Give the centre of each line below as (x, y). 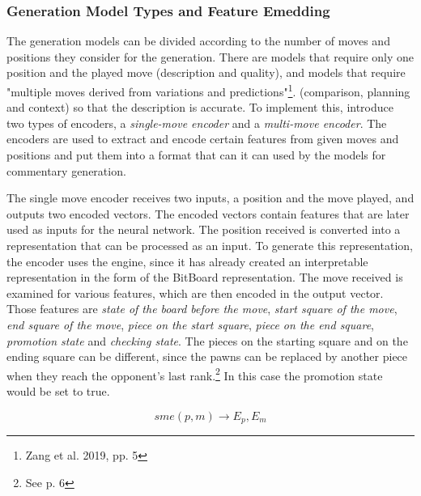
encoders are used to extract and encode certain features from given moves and (203, 139)
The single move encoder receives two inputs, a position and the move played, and (210, 198)
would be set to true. (58, 391)
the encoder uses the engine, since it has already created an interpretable (187, 261)
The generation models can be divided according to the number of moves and (198, 41)
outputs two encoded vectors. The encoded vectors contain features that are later (208, 213)
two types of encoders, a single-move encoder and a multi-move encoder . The (197, 123)
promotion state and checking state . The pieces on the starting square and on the (207, 340)
